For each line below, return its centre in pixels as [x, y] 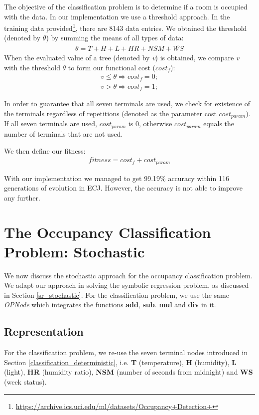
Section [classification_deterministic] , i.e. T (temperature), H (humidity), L [120, 362]
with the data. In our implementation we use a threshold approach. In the [117, 16]
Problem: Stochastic [74, 251]
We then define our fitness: [45, 150]
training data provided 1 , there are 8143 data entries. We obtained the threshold [126, 27]
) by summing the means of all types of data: [115, 38]
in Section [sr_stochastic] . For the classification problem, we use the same [117, 295]
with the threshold [32, 67]
